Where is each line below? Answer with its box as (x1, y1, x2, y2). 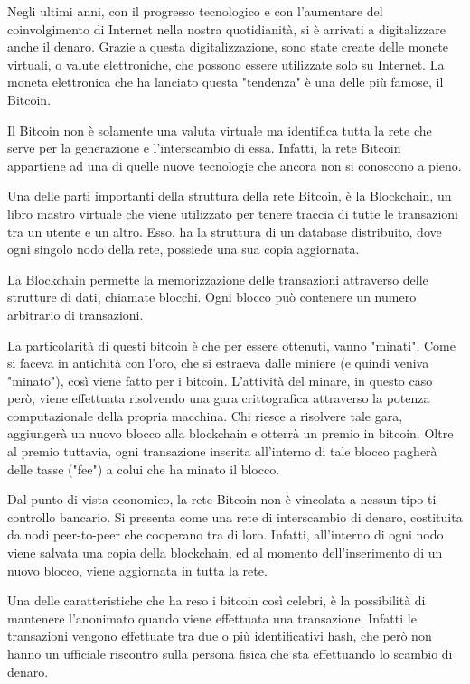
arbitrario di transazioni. (7, 305, 144, 323)
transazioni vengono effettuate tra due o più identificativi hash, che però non (7, 626, 432, 645)
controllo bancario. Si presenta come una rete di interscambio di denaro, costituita (7, 507, 463, 526)
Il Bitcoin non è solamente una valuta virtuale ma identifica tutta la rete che (7, 120, 432, 139)
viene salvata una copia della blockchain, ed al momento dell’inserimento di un (7, 543, 443, 562)
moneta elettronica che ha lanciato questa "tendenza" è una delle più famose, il (7, 72, 444, 91)
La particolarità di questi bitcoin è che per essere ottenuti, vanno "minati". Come (7, 335, 456, 354)
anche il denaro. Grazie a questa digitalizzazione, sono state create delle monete (7, 37, 449, 56)
